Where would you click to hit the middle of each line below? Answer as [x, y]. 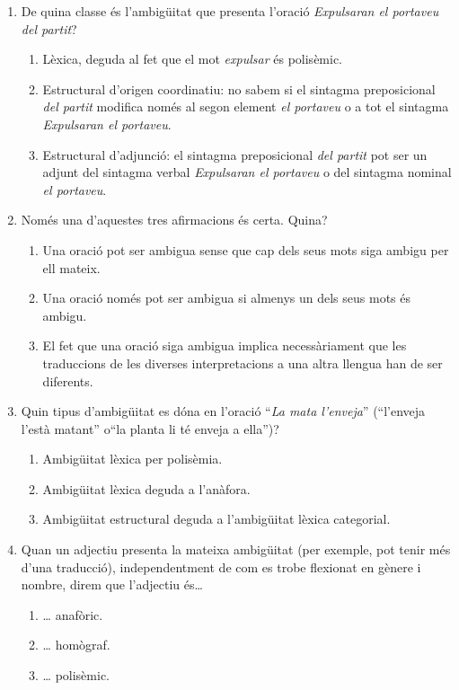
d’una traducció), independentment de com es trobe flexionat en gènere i [221, 566]
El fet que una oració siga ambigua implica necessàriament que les [225, 345]
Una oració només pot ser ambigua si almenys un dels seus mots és [227, 298]
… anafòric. [73, 614]
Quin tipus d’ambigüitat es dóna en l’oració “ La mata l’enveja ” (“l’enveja [223, 411]
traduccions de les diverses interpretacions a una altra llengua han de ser [243, 363]
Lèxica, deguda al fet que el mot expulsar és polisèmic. [193, 59]
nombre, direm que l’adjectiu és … [112, 584]
